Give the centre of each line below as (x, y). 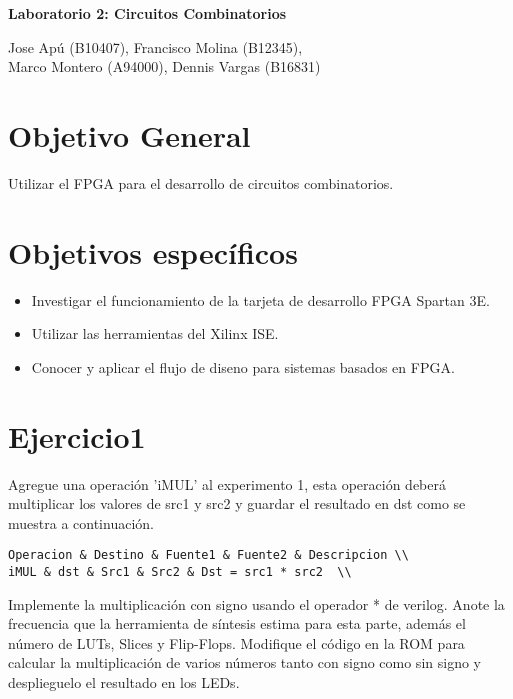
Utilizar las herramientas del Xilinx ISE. (155, 333)
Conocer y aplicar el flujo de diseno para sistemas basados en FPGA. (243, 366)
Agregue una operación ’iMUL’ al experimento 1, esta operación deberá (227, 483)
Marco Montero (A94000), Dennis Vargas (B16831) (164, 66)
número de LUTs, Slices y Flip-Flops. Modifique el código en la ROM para (236, 642)
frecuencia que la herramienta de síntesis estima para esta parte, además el (237, 623)
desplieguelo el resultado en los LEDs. (124, 682)
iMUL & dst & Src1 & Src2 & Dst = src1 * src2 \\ (180, 571)
